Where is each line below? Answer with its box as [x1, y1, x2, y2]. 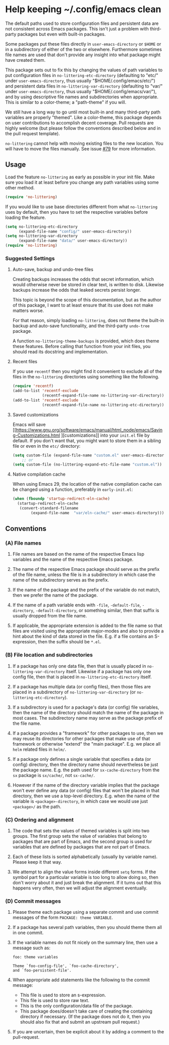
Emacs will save [12, 421, 46, 428]
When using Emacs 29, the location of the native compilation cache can [12, 481, 162, 487]
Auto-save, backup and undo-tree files [12, 266, 93, 273]
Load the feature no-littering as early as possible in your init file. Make [5, 174, 155, 180]
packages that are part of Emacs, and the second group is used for [12, 838, 152, 844]
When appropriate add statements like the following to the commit [12, 977, 150, 983]
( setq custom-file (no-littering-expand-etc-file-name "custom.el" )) [12, 462, 162, 467]
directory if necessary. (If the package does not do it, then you [20, 1014, 150, 1020]
